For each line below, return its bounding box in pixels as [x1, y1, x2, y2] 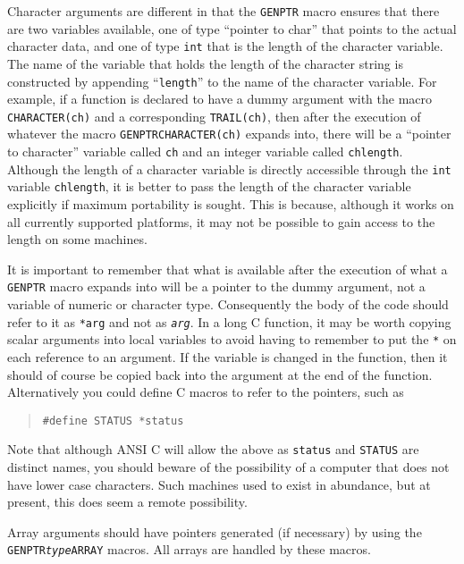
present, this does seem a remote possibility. [7, 492, 248, 511]
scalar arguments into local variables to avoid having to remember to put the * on [7, 330, 457, 349]
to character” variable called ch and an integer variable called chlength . [7, 142, 403, 161]
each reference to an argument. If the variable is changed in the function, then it [7, 347, 448, 366]
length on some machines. [7, 230, 148, 248]
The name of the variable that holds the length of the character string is [7, 54, 403, 72]
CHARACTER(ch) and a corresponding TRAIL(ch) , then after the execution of [7, 106, 421, 125]
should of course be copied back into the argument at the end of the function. [7, 365, 433, 383]
